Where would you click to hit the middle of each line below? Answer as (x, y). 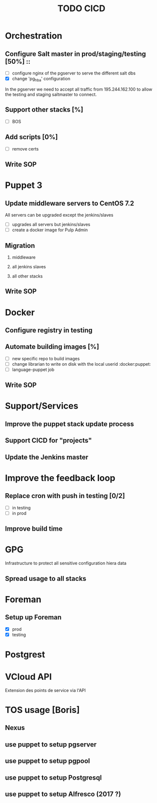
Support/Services (42, 406)
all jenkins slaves (29, 266)
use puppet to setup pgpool (48, 761)
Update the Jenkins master (47, 457)
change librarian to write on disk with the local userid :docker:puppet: (81, 364)
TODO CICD (81, 9)
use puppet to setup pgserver (51, 744)
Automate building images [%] (52, 347)
